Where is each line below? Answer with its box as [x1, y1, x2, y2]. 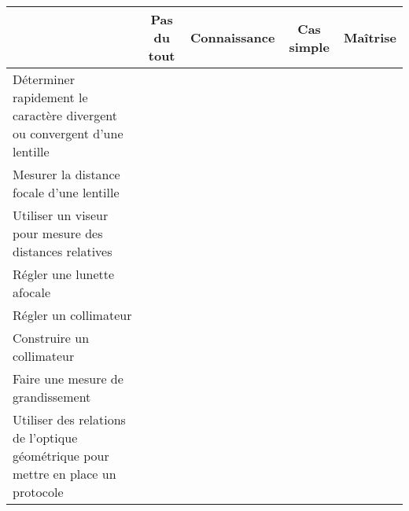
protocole [13, 483, 64, 501]
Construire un [13, 329, 90, 347]
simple [289, 37, 330, 56]
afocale [13, 283, 51, 301]
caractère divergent [13, 106, 118, 124]
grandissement [13, 388, 91, 406]
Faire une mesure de [13, 369, 123, 388]
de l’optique [13, 428, 78, 447]
